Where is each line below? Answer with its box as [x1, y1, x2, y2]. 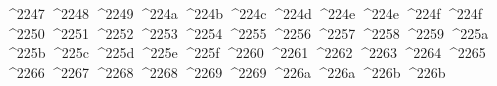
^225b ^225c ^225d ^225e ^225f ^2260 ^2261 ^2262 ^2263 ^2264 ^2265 [5, 42, 486, 63]
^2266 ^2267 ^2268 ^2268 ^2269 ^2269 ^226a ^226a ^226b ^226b [5, 61, 446, 82]
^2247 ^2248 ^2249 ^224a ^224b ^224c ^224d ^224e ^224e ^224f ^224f [5, 3, 483, 23]
